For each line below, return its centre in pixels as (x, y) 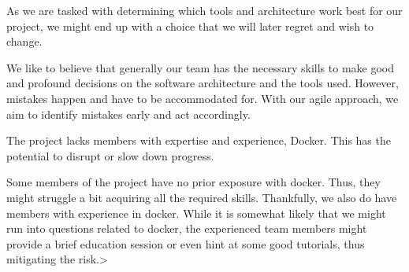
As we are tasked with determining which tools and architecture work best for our (204, 10)
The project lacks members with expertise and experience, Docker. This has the (199, 140)
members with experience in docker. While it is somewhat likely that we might (196, 213)
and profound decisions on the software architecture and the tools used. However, (203, 83)
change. (24, 41)
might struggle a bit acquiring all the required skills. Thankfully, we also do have (202, 197)
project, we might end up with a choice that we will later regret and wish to (190, 26)
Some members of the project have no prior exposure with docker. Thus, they (193, 182)
